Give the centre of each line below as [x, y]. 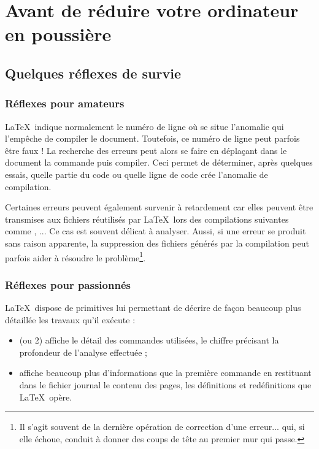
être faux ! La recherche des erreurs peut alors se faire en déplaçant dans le [146, 150]
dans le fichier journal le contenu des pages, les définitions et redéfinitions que [165, 384]
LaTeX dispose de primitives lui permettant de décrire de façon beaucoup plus [153, 307]
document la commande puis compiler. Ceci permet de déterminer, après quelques [159, 162]
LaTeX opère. [46, 397]
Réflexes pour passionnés [68, 284]
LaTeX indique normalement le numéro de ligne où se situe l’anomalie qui [144, 126]
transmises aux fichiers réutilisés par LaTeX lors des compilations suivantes [147, 219]
